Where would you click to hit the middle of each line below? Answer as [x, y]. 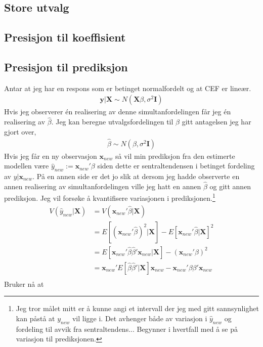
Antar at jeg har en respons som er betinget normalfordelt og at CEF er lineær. [128, 88]
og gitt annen [230, 186]
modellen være [27, 166]
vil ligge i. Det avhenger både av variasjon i [140, 318]
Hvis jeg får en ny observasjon [51, 156]
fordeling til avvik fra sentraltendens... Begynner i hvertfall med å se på [127, 329]
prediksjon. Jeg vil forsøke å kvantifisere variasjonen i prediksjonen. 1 [110, 197]
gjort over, [20, 131]
